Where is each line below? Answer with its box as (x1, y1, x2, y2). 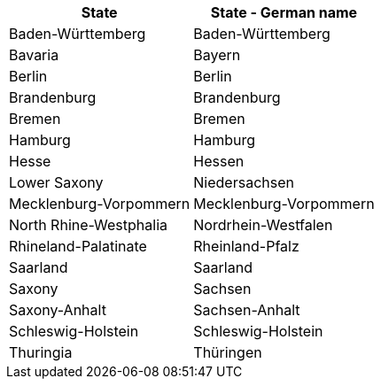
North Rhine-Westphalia (9, 216, 168, 234)
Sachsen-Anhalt (193, 301, 300, 319)
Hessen (193, 152, 245, 170)
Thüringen (193, 344, 262, 361)
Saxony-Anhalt (9, 301, 106, 319)
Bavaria (9, 46, 59, 64)
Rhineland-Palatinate (9, 237, 147, 255)
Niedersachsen (193, 174, 294, 191)
